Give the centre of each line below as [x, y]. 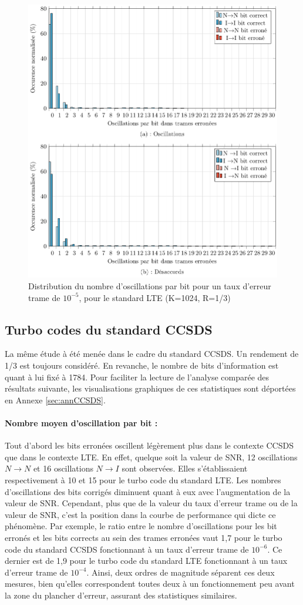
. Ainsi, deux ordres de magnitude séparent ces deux [181, 572]
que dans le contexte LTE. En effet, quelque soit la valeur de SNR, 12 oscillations [151, 457]
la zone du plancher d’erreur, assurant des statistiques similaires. [121, 595]
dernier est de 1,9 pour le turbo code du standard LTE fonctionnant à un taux [146, 561]
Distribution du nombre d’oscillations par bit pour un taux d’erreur [150, 286]
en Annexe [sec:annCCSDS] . [55, 400]
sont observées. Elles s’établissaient [185, 468]
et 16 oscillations [63, 468]
